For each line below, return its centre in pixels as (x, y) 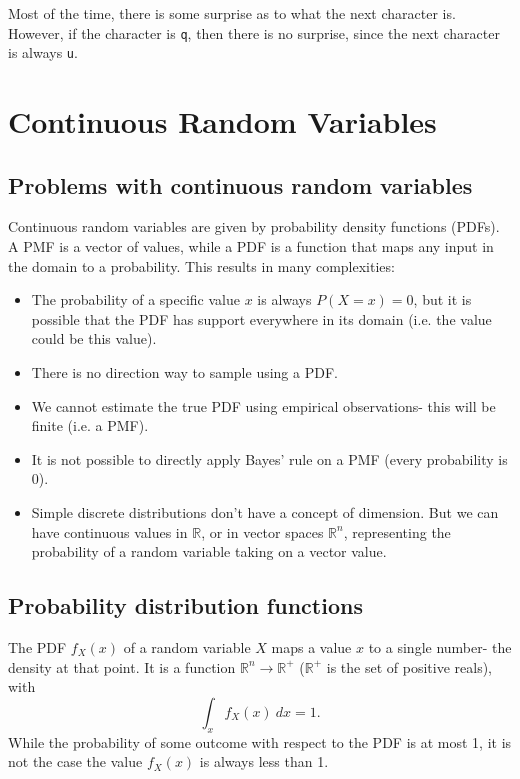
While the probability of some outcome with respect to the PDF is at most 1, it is (260, 741)
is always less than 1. (264, 761)
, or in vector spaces (262, 531)
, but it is (442, 299)
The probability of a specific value (135, 299)
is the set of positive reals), (409, 666)
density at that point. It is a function (122, 666)
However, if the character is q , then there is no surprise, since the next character (254, 32)
